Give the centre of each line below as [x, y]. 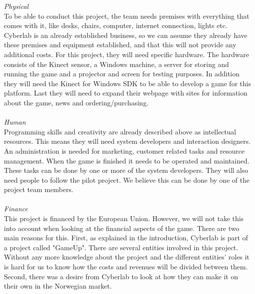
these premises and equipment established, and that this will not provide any [120, 45]
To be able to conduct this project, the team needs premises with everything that [127, 16]
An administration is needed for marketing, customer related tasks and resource [124, 150]
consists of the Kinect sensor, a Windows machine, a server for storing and [116, 64]
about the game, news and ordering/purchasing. [76, 102]
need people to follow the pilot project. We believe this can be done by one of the [127, 180]
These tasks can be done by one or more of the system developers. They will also [126, 170]
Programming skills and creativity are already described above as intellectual [120, 131]
